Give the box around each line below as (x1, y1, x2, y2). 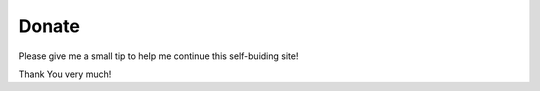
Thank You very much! (18, 68, 112, 80)
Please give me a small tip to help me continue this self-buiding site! (18, 50, 299, 62)
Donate (18, 15, 80, 37)
